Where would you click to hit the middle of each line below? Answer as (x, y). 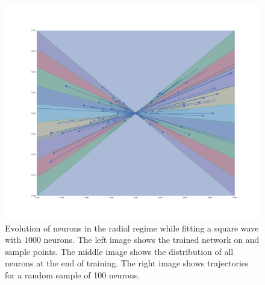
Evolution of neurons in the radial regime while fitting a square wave (132, 228)
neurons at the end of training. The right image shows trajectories (127, 263)
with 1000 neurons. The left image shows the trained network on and (132, 240)
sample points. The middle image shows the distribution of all (119, 251)
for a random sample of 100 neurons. (73, 274)
